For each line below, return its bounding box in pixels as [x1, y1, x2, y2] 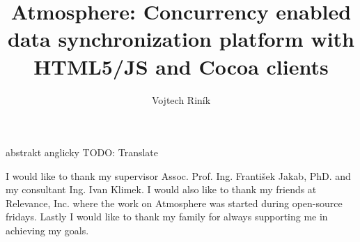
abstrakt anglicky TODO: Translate [6, 145, 159, 160]
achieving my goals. [6, 223, 89, 238]
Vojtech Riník [151, 92, 211, 107]
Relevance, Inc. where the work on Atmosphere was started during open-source [6, 195, 343, 210]
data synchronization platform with [7, 24, 354, 53]
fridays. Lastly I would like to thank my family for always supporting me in [6, 209, 328, 224]
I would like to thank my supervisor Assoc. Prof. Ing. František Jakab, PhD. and [6, 168, 351, 183]
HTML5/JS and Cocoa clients [33, 52, 329, 80]
